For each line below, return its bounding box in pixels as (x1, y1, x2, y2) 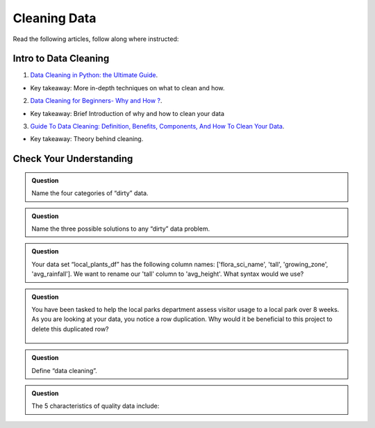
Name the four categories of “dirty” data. (31, 189, 149, 197)
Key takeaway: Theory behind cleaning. (30, 135, 144, 143)
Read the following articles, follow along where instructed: (12, 35, 179, 43)
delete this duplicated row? (31, 324, 109, 333)
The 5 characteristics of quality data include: (31, 402, 160, 410)
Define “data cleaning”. (31, 366, 97, 374)
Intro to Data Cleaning (12, 53, 110, 65)
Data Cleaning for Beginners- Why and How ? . (30, 97, 162, 105)
